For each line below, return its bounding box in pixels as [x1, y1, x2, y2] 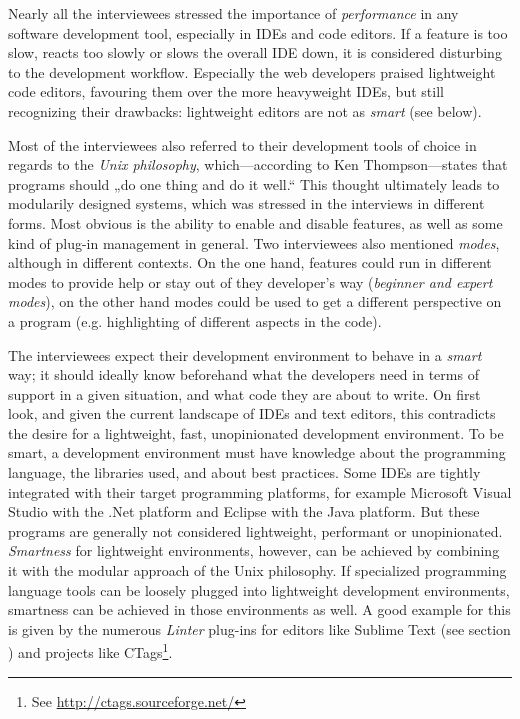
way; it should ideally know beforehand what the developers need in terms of [8, 364, 479, 385]
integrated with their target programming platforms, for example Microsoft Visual [8, 481, 512, 502]
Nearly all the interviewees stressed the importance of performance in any [8, 3, 459, 23]
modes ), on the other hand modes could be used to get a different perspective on [8, 291, 502, 312]
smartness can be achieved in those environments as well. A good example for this [8, 599, 511, 620]
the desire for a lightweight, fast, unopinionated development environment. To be [8, 422, 504, 443]
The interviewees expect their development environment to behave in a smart [8, 344, 482, 365]
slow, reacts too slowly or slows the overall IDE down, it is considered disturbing [8, 42, 502, 63]
